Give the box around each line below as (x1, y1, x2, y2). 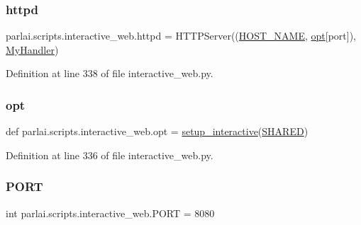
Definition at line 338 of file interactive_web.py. (6, 66, 213, 81)
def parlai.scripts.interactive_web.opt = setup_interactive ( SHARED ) (6, 124, 309, 139)
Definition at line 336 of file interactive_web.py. (6, 147, 213, 162)
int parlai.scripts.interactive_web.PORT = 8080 (6, 205, 215, 220)
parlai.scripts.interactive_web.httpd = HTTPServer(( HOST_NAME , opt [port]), (6, 28, 356, 43)
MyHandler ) (6, 42, 59, 57)
